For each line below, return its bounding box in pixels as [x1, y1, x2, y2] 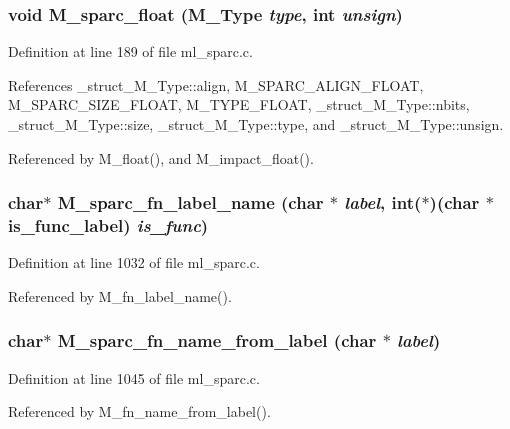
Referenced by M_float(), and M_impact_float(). [8, 147, 314, 168]
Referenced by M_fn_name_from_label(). [8, 401, 271, 422]
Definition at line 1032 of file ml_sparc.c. [8, 252, 260, 273]
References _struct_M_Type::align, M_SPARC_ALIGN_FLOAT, [8, 74, 424, 95]
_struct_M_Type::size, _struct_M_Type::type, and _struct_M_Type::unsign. [8, 114, 504, 134]
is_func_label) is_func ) [8, 213, 209, 238]
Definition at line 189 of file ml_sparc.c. [8, 41, 253, 62]
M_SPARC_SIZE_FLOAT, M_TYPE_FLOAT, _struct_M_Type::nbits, [8, 94, 470, 115]
